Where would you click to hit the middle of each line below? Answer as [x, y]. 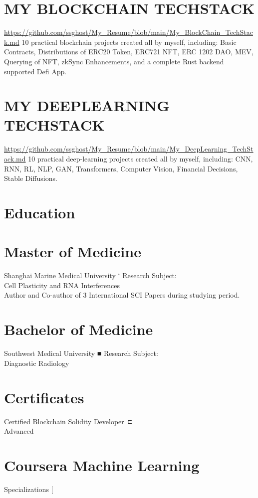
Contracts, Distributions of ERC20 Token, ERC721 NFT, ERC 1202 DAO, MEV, [129, 52]
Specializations [26, 489]
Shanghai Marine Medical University [60, 275]
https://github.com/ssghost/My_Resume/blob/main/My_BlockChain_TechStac [129, 32]
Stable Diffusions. [31, 178]
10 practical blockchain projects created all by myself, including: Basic [129, 42]
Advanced [19, 431]
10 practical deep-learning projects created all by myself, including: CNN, [140, 159]
